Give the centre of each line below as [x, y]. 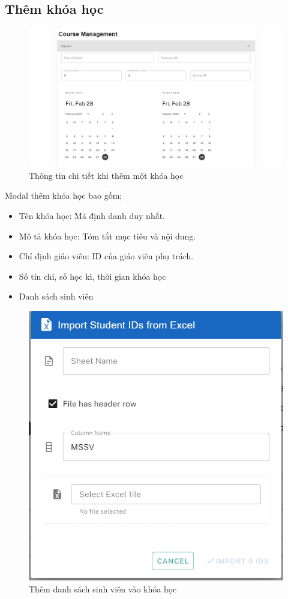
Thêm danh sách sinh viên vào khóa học [103, 588]
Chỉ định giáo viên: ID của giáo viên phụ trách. [106, 256]
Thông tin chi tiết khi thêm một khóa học [106, 175]
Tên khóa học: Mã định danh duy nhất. [92, 216]
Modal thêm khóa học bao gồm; [64, 195]
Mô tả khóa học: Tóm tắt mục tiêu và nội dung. [107, 236]
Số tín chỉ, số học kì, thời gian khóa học [92, 276]
